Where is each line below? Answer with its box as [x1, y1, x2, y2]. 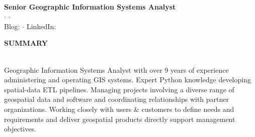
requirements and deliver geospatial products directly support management [4, 113, 235, 124]
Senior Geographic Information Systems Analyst [4, 1, 176, 12]
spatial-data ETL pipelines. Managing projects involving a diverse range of [4, 84, 234, 94]
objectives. [4, 123, 36, 134]
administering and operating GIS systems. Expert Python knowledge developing [4, 74, 251, 85]
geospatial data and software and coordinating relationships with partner [4, 94, 229, 104]
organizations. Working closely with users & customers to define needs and [4, 103, 234, 114]
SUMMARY [4, 38, 48, 48]
